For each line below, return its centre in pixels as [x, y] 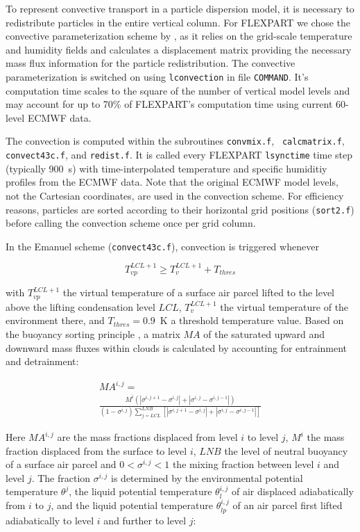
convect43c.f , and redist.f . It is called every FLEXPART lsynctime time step [179, 155]
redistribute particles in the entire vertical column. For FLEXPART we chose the [178, 22]
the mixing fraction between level [243, 464]
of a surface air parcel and [61, 464]
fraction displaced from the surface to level [96, 450]
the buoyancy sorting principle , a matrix [93, 334]
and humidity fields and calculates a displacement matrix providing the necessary [179, 49]
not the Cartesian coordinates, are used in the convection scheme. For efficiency [175, 195]
